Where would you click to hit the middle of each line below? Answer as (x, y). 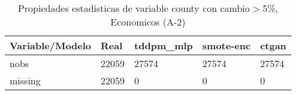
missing (25, 80)
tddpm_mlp (164, 45)
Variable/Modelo (51, 45)
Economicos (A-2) (148, 22)
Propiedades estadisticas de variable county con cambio (134, 8)
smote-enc (226, 45)
